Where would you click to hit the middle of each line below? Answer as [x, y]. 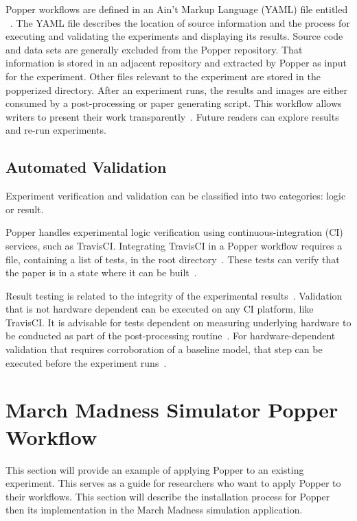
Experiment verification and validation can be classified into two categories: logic [176, 196]
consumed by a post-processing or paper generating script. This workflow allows [174, 103]
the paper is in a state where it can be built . [101, 272]
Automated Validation [86, 167]
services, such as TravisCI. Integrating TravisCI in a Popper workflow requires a [174, 245]
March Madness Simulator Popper [172, 410]
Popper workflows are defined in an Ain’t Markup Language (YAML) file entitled [177, 9]
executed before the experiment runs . [86, 362]
